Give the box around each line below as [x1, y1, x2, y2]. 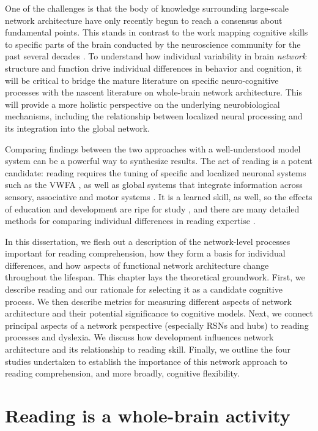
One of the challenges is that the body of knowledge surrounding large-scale [5, 2, 289, 14]
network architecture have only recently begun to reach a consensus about [5, 13, 283, 26]
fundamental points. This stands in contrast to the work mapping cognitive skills [5, 26, 308, 39]
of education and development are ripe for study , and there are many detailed [5, 202, 300, 215]
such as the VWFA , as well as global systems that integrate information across [5, 178, 303, 191]
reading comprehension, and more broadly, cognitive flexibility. [5, 367, 240, 380]
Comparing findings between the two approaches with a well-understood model [5, 142, 301, 155]
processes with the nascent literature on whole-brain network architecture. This [5, 86, 302, 99]
